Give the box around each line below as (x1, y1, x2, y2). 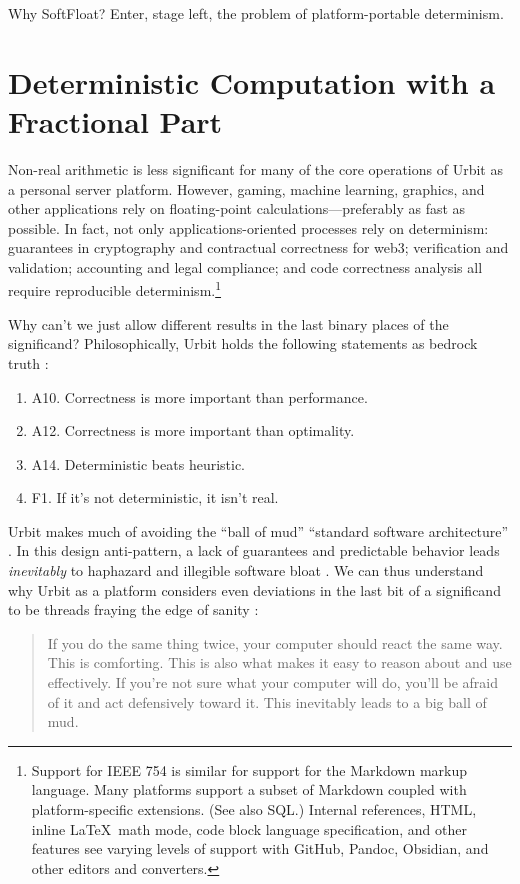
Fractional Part (8, 100, 223, 141)
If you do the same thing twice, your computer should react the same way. (47, 632, 503, 653)
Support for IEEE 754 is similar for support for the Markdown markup (31, 759, 468, 780)
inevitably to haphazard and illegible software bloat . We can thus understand (8, 560, 484, 581)
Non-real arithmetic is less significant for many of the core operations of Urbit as (8, 158, 503, 179)
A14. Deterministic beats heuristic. (31, 453, 246, 474)
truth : (8, 352, 49, 373)
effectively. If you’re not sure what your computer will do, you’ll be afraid (47, 672, 499, 693)
